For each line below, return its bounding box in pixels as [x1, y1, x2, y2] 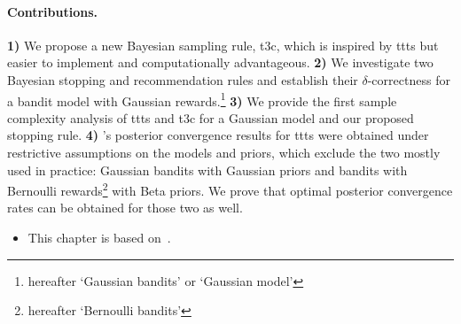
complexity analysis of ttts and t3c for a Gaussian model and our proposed [7, 108, 414, 127]
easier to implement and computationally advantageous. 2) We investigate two [7, 53, 434, 72]
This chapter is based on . [27, 228, 171, 247]
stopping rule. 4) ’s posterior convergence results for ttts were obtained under [7, 126, 429, 144]
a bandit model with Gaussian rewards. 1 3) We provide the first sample [7, 89, 397, 110]
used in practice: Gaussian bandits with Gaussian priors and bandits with [7, 160, 408, 179]
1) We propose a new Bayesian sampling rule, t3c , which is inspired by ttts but [7, 35, 439, 54]
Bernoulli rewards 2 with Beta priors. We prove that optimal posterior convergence [7, 179, 453, 199]
